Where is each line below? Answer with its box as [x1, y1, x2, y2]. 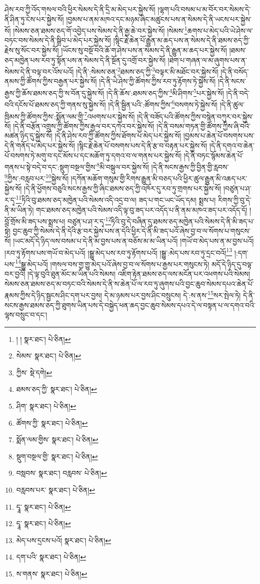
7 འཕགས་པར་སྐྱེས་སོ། [84, 109, 135, 121]
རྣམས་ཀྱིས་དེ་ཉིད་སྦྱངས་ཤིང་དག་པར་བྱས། [4, 290, 102, 300]
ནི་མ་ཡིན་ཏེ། [4, 204, 34, 215]
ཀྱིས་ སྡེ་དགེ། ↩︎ [16, 367, 52, 377]
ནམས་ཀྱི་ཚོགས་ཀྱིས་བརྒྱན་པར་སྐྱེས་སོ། [4, 76, 97, 86]
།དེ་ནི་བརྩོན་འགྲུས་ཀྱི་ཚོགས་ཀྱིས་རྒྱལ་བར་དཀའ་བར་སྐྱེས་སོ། [13, 120, 155, 131]
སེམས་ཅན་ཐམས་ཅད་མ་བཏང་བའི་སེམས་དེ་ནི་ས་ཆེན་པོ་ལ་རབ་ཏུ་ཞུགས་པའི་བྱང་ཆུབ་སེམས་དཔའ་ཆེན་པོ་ [4, 278, 254, 289]
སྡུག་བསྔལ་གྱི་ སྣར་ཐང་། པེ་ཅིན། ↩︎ [16, 451, 98, 461]
